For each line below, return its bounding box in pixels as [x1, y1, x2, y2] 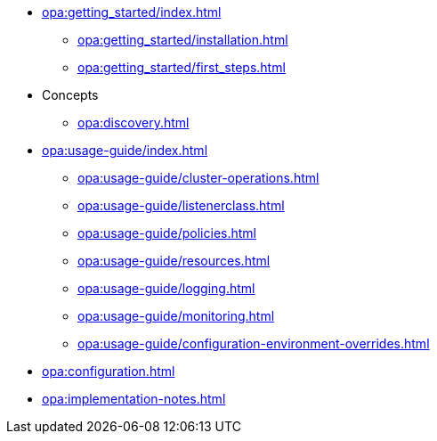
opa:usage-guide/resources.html [77, 253, 271, 268]
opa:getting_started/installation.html [77, 32, 288, 47]
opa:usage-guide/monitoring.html [77, 308, 275, 323]
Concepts [42, 87, 99, 102]
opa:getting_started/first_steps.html [77, 60, 286, 75]
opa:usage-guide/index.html [42, 143, 208, 158]
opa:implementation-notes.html [42, 391, 226, 406]
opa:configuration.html [42, 363, 175, 379]
